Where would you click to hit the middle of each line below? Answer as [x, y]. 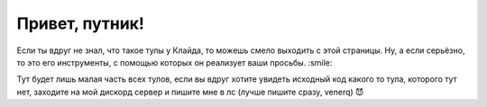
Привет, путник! [80, 23]
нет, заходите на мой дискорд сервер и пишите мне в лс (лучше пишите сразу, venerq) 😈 [190, 92]
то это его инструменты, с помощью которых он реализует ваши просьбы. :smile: [175, 62]
